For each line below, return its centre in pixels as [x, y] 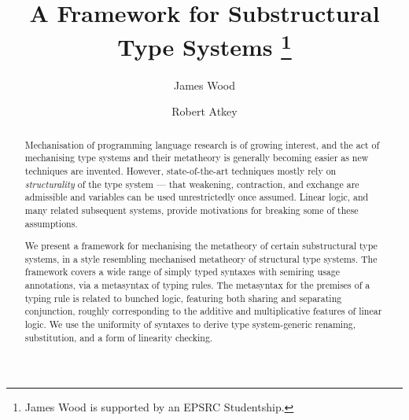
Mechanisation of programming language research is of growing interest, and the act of [202, 144]
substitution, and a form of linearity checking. [119, 337]
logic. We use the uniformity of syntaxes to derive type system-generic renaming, [190, 324]
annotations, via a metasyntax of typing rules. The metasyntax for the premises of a [197, 285]
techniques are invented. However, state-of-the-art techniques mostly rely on [181, 170]
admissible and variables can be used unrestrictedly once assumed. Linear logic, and [197, 197]
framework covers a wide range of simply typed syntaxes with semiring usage [182, 272]
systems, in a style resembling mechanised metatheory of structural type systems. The [201, 258]
